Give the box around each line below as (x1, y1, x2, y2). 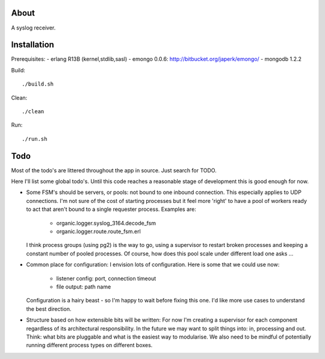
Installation (11, 40, 54, 50)
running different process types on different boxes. (26, 342, 153, 349)
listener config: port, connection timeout (56, 275, 156, 282)
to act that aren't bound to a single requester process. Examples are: (26, 205, 197, 213)
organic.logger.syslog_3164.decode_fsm (56, 219, 156, 226)
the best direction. (26, 305, 72, 313)
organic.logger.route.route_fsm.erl (56, 228, 141, 235)
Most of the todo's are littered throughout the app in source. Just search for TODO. (11, 166, 217, 174)
